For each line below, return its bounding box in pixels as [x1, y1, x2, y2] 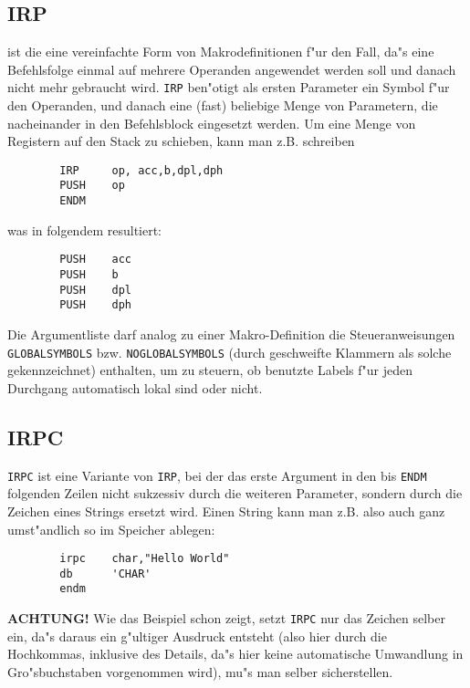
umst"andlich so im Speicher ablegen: [7, 519, 215, 538]
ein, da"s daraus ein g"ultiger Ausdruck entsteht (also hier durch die [7, 626, 387, 645]
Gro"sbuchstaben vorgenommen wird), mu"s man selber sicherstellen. [7, 662, 393, 681]
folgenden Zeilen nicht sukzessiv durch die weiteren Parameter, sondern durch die [7, 484, 463, 503]
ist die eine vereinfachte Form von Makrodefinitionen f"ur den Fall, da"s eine [7, 42, 434, 61]
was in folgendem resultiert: [7, 220, 162, 239]
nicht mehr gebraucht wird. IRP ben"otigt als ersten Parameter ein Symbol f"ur [7, 78, 450, 97]
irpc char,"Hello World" [59, 552, 230, 566]
